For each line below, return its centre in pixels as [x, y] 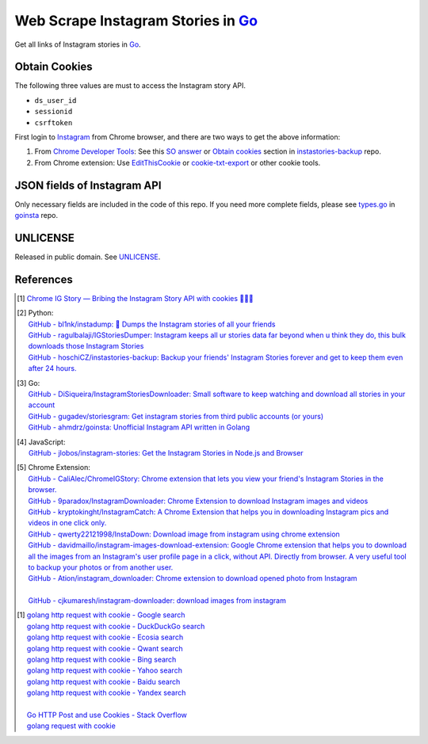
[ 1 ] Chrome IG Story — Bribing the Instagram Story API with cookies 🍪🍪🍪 [135, 298]
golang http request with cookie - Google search [106, 615]
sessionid [53, 112]
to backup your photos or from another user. [101, 567]
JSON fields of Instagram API [88, 185]
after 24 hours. [52, 368]
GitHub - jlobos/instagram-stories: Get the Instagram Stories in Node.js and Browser [166, 452]
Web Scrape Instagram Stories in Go [136, 21]
